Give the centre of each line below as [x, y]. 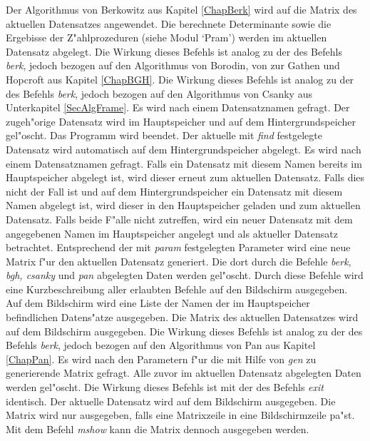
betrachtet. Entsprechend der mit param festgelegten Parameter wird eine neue [178, 247]
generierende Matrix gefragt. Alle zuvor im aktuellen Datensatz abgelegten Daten [184, 373]
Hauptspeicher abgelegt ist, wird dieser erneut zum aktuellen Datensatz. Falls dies [185, 177]
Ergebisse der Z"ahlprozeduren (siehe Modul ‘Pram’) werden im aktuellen [166, 37]
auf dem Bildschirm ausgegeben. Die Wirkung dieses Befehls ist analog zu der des [184, 331]
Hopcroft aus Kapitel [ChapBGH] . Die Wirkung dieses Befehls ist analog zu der [180, 79]
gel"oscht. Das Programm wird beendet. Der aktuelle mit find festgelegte [164, 135]
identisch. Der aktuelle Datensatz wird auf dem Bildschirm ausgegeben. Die [171, 401]
